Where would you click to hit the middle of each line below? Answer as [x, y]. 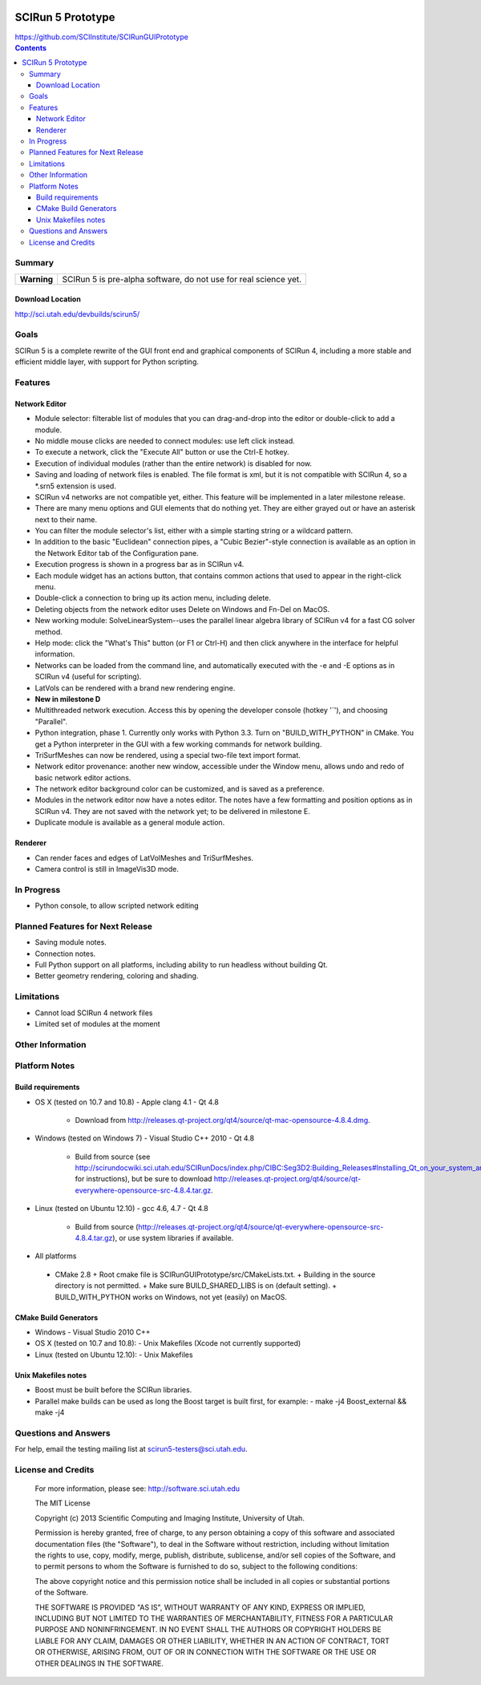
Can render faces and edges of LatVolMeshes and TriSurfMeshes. [144, 857]
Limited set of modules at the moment [97, 1024]
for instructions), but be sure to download [143, 1179]
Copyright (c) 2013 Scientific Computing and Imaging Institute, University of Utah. [170, 1518]
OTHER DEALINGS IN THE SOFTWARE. [99, 1663]
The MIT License [63, 1503]
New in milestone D [68, 699]
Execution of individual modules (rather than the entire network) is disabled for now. [174, 463]
